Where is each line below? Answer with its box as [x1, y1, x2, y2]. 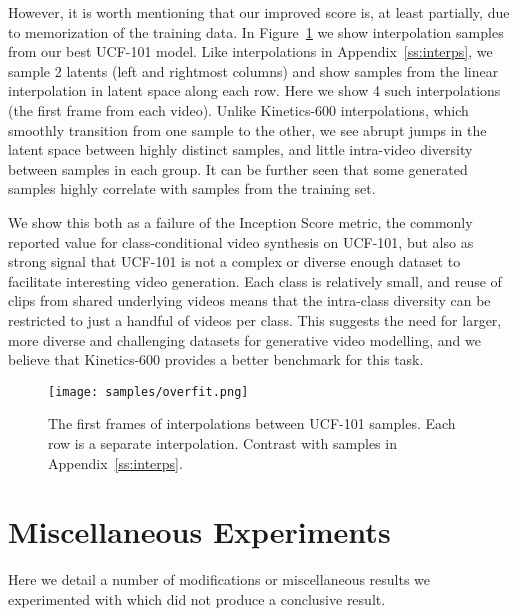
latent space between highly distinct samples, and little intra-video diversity [8, 139, 473, 160]
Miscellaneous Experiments [8, 511, 391, 552]
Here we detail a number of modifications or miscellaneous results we [8, 569, 431, 590]
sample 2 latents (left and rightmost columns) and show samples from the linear [8, 60, 499, 81]
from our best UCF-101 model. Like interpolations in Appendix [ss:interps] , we [8, 41, 493, 62]
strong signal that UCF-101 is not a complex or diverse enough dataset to [8, 251, 461, 272]
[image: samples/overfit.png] [48, 384, 249, 399]
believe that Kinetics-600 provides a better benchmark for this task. [8, 349, 424, 370]
